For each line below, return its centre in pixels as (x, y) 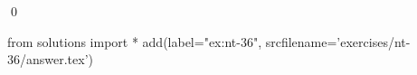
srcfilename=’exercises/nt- (338, 41)
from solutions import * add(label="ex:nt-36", (135, 41)
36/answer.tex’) (51, 59)
